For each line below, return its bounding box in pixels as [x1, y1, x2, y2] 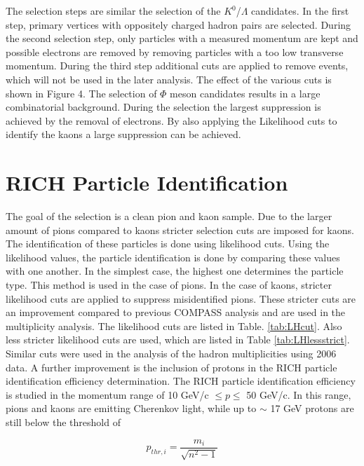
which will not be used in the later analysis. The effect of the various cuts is [6, 71, 332, 86]
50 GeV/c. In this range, [246, 387, 351, 402]
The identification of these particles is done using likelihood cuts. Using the [6, 236, 330, 251]
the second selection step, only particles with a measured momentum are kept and [6, 31, 358, 46]
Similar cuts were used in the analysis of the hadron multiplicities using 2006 [6, 346, 337, 360]
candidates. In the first [251, 4, 349, 18]
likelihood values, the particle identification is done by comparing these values [6, 249, 340, 264]
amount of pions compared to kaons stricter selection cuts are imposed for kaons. [6, 222, 354, 237]
